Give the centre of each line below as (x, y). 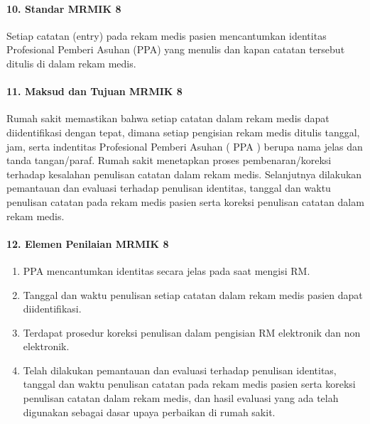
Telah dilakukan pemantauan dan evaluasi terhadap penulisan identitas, (180, 370)
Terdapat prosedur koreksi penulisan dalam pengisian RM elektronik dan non (192, 332)
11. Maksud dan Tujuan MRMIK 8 (94, 91)
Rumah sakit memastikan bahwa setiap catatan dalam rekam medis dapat (168, 118)
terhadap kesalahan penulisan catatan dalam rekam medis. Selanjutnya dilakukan (184, 174)
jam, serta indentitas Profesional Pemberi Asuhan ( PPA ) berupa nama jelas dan (185, 146)
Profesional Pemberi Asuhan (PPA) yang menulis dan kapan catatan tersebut (176, 49)
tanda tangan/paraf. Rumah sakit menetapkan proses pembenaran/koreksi (169, 160)
